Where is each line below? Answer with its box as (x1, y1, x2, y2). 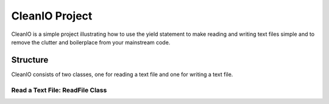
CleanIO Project (11, 9, 93, 23)
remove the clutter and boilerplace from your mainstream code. (11, 38, 171, 46)
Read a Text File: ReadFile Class (11, 86, 107, 94)
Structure (11, 55, 49, 65)
